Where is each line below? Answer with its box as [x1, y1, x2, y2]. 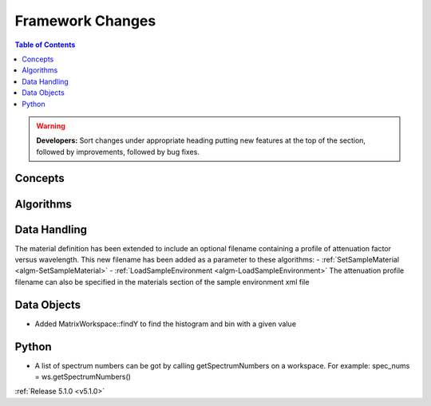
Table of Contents [14, 40, 76, 49]
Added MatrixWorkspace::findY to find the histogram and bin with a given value [34, 319, 297, 329]
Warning [36, 120, 65, 131]
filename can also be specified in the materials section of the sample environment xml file [14, 277, 310, 286]
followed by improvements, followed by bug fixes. [36, 147, 200, 156]
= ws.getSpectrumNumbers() [34, 372, 132, 381]
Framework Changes [14, 12, 156, 30]
